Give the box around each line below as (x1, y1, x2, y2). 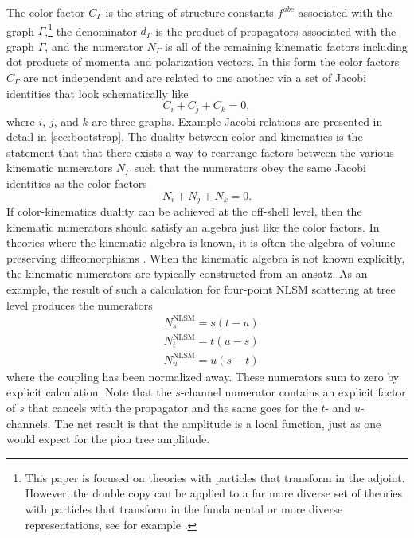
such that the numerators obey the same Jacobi (134, 159, 366, 176)
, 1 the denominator (45, 20, 137, 39)
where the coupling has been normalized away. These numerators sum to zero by (6, 368, 400, 384)
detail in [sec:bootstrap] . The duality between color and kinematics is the (6, 128, 363, 145)
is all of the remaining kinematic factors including (165, 37, 408, 54)
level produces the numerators (6, 296, 153, 313)
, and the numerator (45, 37, 143, 54)
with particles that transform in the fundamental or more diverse (25, 501, 343, 517)
